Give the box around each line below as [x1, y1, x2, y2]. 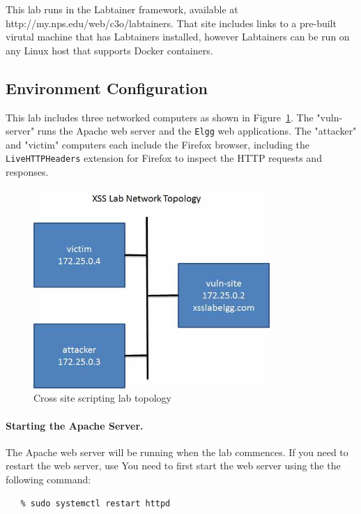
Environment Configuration [6, 77, 208, 98]
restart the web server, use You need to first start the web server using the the [6, 458, 341, 473]
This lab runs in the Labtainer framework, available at [6, 2, 238, 16]
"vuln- [316, 109, 343, 124]
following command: [6, 472, 91, 486]
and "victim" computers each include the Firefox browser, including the [6, 137, 310, 151]
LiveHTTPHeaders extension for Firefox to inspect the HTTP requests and [6, 151, 322, 165]
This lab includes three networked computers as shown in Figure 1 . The [6, 109, 314, 124]
